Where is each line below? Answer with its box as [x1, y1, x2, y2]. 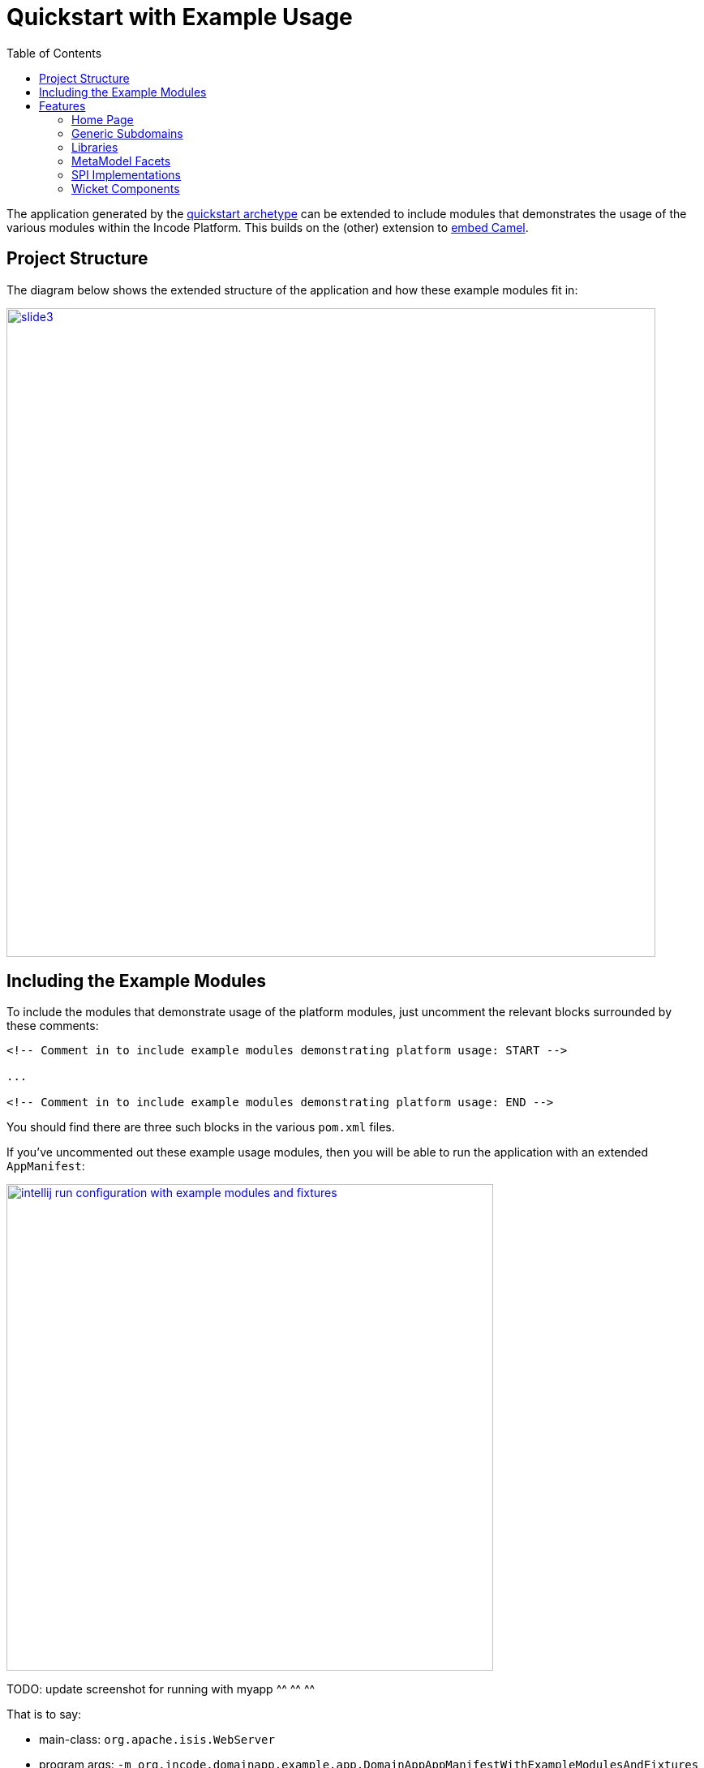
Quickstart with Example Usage [6, 3, 353, 31]
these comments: [6, 1019, 99, 1033]
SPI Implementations [71, 167, 182, 182]
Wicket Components [71, 181, 180, 195]
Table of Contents [6, 45, 102, 60]
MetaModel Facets [71, 153, 171, 168]
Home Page [71, 112, 134, 127]
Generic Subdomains [71, 126, 183, 140]
